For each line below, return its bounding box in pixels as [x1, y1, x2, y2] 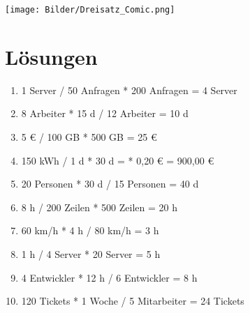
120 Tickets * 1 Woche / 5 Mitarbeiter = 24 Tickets [21, 293, 244, 308]
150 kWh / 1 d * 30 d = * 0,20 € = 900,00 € [21, 153, 214, 167]
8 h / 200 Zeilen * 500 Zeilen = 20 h [21, 199, 177, 214]
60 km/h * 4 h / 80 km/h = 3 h [21, 223, 159, 238]
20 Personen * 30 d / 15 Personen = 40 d [21, 176, 199, 191]
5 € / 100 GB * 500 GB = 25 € [21, 129, 157, 144]
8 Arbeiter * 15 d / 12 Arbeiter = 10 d [21, 106, 189, 121]
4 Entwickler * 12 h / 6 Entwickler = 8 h [21, 270, 198, 284]
